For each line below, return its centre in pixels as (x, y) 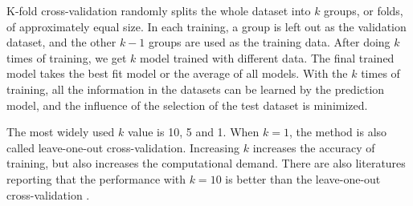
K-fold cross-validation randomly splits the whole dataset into (159, 10)
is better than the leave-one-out (303, 178)
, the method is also (338, 132)
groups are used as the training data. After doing (269, 42)
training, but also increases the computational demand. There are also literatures (206, 163)
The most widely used (61, 132)
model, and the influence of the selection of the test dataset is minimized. (187, 105)
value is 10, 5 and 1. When (193, 132)
